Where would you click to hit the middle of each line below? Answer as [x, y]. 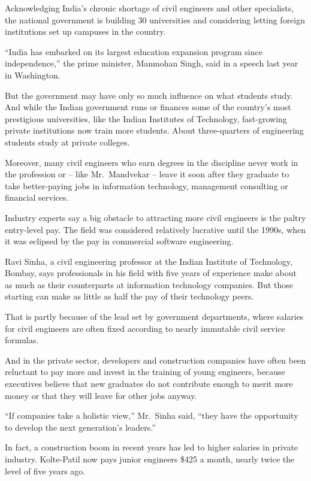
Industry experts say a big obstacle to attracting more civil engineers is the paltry [155, 217]
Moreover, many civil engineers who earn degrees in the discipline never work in [152, 162]
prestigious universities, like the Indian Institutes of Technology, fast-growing [146, 118]
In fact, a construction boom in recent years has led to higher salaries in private [152, 447]
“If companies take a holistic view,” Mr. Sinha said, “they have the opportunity [152, 415]
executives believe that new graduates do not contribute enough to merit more [149, 384]
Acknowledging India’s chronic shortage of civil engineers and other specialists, [150, 8]
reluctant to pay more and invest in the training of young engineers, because [145, 372]
